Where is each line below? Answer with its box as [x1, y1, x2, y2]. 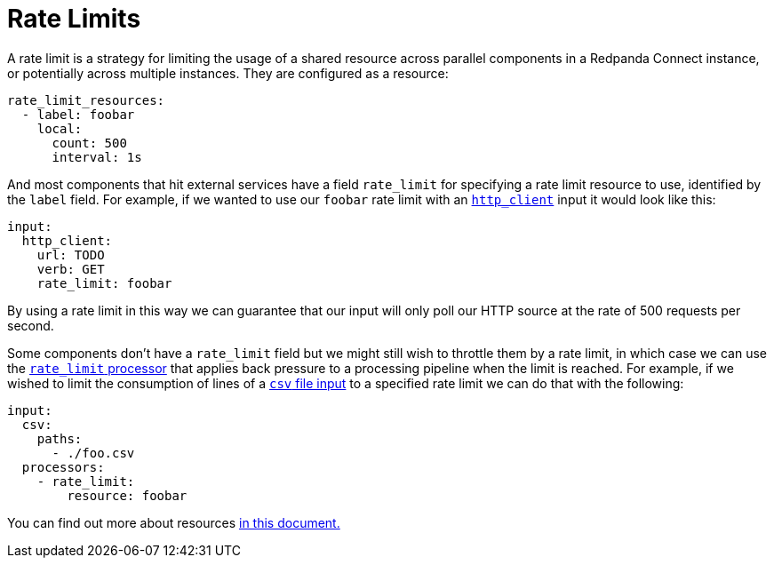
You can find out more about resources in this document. [7, 514, 340, 530]
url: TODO [36, 247, 105, 262]
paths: [36, 431, 83, 446]
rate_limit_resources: [7, 92, 165, 107]
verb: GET [36, 261, 105, 276]
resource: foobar [67, 488, 188, 503]
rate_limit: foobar [36, 275, 172, 290]
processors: [21, 459, 105, 474]
